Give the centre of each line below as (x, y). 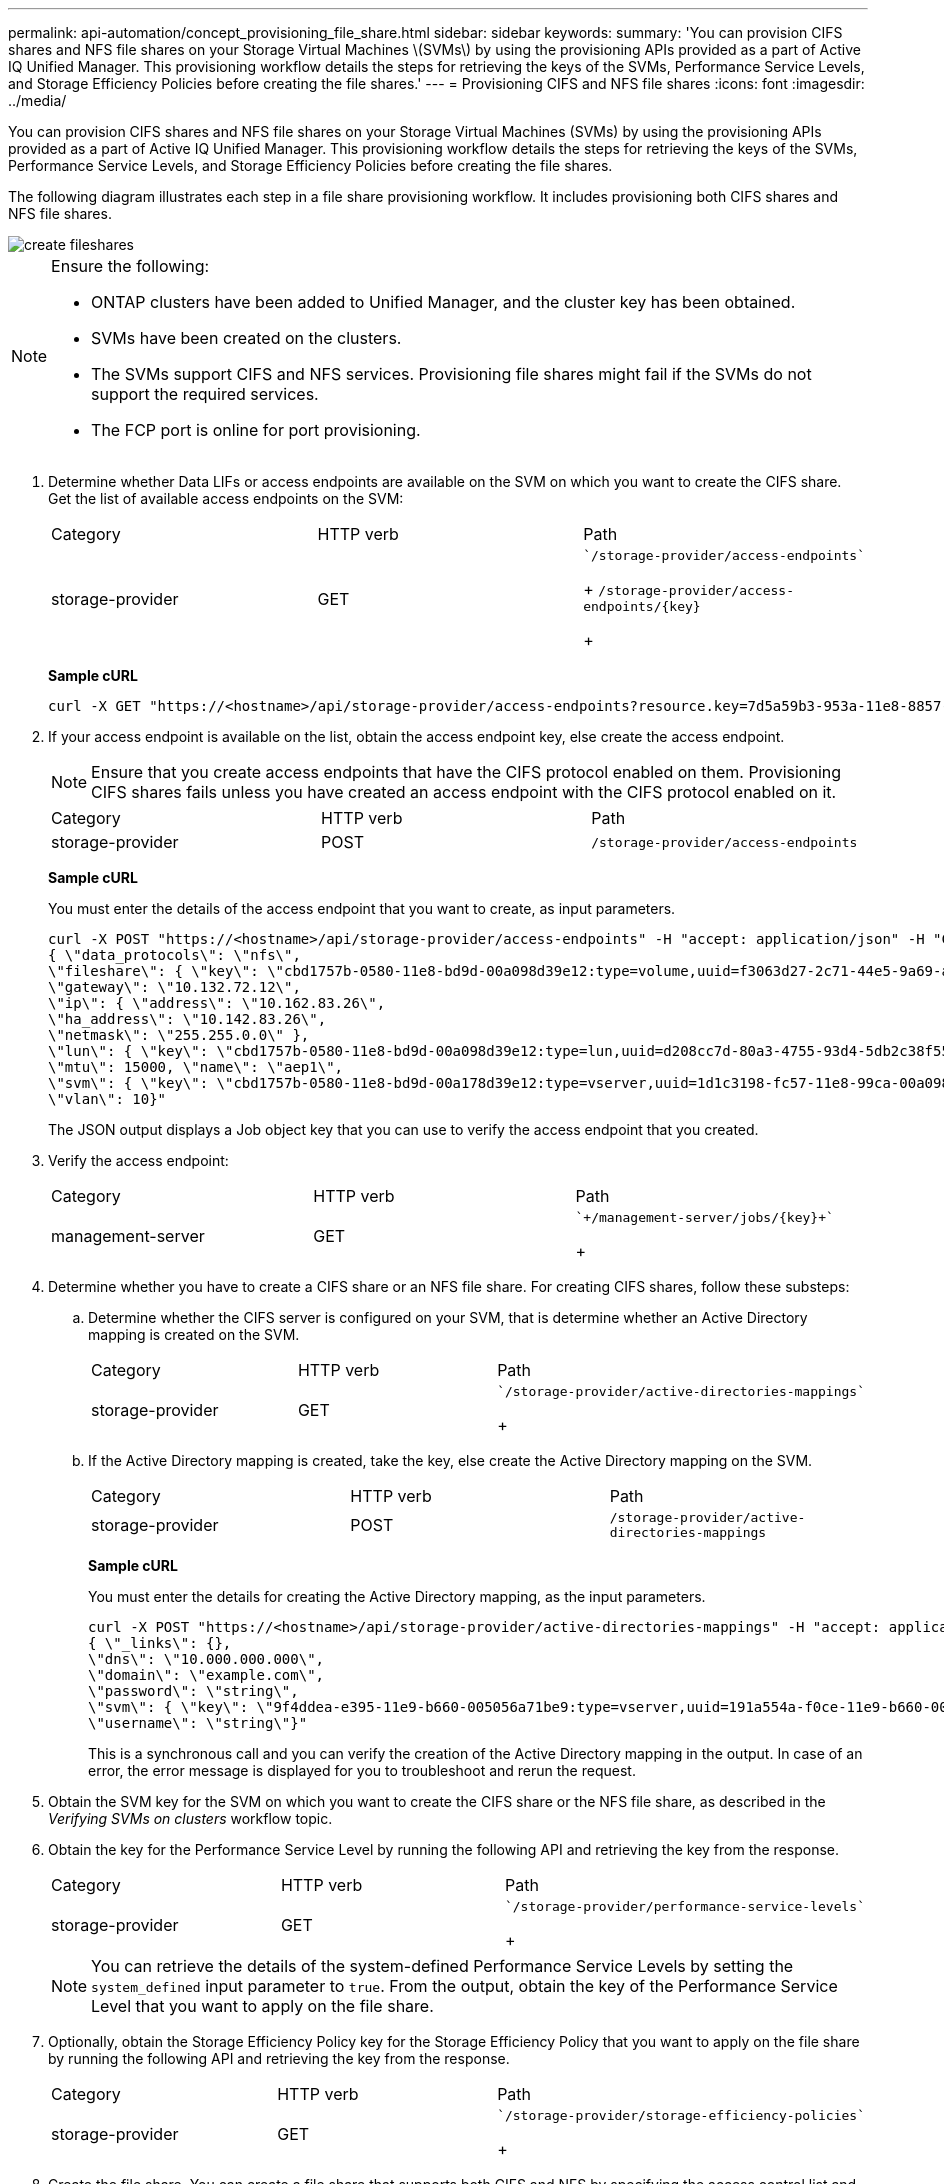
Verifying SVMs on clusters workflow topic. (190, 1818)
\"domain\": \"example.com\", (206, 1675)
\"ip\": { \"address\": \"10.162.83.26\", (217, 1003)
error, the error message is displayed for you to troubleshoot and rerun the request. (362, 1770)
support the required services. (205, 394)
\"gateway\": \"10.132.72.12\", (174, 987)
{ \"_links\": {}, (160, 1643)
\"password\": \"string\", (193, 1691)
